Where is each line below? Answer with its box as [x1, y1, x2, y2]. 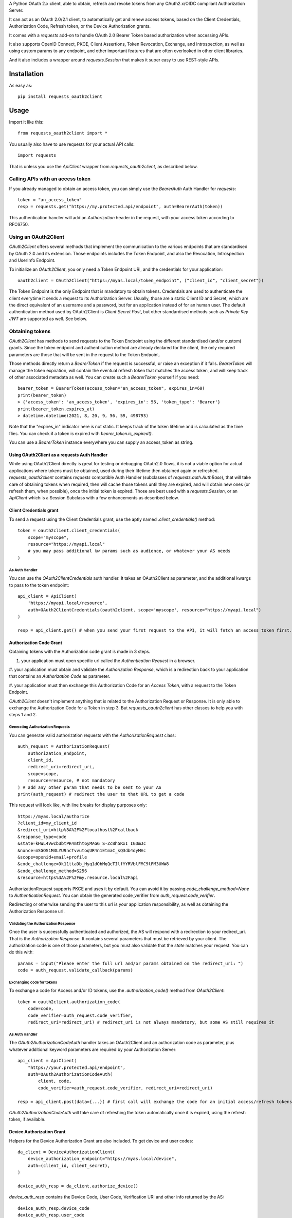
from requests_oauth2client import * [18, 131, 108, 136]
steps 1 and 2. [9, 712, 37, 718]
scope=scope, [27, 771, 59, 777]
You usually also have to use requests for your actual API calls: [9, 141, 135, 147]
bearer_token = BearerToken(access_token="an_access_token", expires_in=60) [18, 385, 205, 391]
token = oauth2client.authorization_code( [18, 999, 121, 1005]
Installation [9, 70, 44, 78]
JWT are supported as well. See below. [9, 316, 88, 322]
